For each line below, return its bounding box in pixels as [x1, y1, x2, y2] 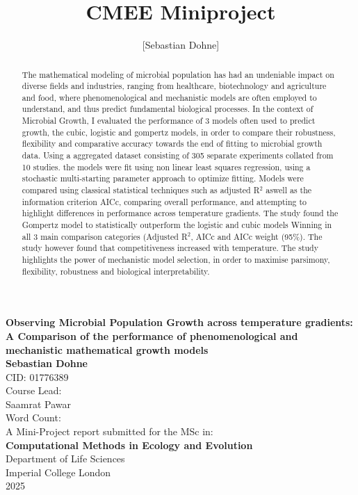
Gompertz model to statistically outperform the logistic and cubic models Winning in [22, 219, 332, 231]
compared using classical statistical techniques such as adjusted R [22, 184, 260, 196]
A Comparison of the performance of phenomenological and [6, 328, 298, 343]
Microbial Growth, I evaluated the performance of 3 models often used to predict [22, 115, 316, 127]
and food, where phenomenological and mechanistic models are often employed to [22, 91, 317, 103]
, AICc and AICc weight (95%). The [190, 230, 323, 242]
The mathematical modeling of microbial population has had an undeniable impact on [22, 68, 334, 80]
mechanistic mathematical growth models [6, 342, 209, 357]
